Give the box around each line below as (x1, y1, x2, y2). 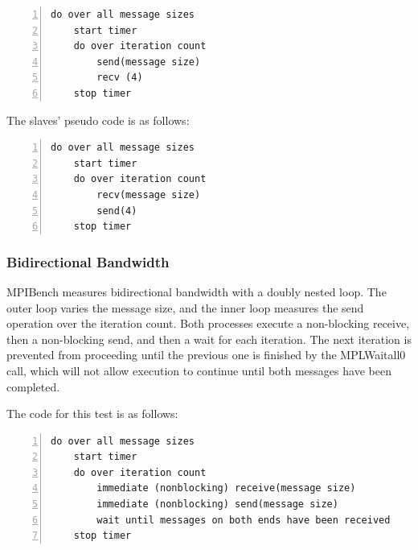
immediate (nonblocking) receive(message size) (96, 482, 356, 494)
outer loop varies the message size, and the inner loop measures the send (6, 299, 364, 316)
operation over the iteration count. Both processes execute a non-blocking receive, (6, 315, 410, 332)
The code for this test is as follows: (6, 405, 178, 422)
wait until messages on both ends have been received (96, 514, 391, 526)
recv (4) (96, 72, 143, 84)
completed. (6, 378, 60, 395)
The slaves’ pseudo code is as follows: (6, 111, 190, 128)
